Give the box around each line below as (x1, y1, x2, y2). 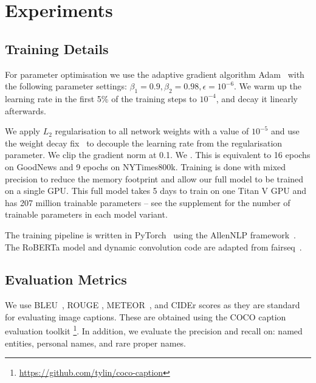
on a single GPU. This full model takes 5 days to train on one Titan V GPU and (5, 184, 306, 197)
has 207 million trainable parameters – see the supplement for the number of (5, 196, 290, 209)
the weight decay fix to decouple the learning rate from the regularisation (5, 136, 283, 149)
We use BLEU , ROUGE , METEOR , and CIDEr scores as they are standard (5, 298, 300, 311)
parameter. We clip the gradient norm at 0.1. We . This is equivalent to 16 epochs (5, 148, 311, 161)
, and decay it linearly (216, 92, 298, 105)
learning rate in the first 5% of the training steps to (5, 92, 197, 105)
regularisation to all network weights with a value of (55, 125, 249, 137)
